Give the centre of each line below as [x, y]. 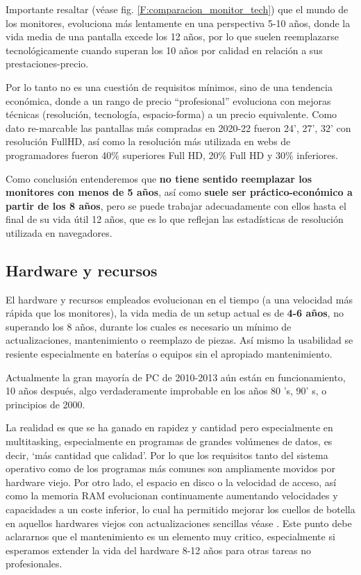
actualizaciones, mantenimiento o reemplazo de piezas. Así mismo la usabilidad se [179, 340]
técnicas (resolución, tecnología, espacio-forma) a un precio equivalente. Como [171, 114]
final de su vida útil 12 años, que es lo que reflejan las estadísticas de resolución [175, 219]
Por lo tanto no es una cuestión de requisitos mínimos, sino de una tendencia [169, 86]
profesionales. [34, 564]
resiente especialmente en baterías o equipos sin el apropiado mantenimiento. [169, 354]
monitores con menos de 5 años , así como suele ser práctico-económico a [179, 192]
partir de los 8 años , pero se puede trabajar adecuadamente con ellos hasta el [176, 205]
